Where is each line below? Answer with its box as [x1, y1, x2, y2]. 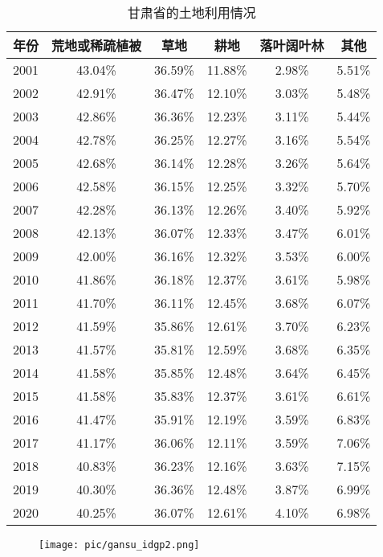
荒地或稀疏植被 [51, 36, 142, 55]
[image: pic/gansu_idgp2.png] [39, 539, 200, 551]
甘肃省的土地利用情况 [127, 3, 256, 22]
